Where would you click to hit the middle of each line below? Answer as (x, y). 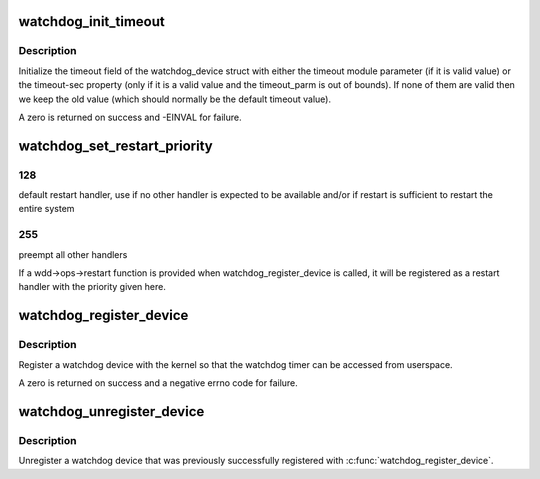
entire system (46, 209)
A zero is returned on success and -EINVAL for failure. (130, 117)
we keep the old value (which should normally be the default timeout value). (175, 99)
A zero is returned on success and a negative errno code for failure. (158, 382)
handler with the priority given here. (92, 287)
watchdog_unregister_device (111, 411)
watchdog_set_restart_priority (116, 145)
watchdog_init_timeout (91, 21)
